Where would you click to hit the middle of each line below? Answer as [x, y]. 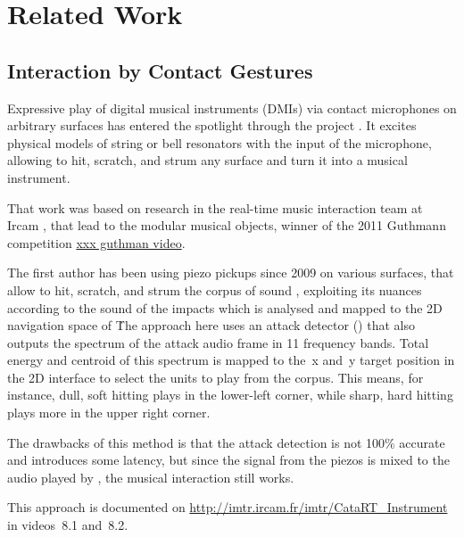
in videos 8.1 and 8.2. [68, 525]
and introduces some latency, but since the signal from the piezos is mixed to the [228, 460]
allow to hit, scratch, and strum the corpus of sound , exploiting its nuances [215, 289]
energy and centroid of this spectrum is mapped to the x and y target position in [231, 360]
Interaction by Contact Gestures [160, 70]
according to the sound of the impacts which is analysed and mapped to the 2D [225, 307]
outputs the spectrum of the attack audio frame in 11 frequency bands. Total [218, 342]
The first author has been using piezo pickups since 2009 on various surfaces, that [231, 273]
